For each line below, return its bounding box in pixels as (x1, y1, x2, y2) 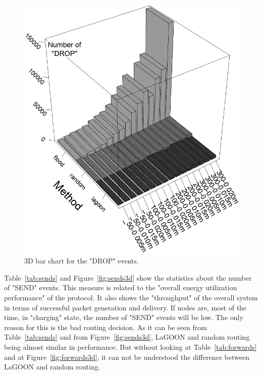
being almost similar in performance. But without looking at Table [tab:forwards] (4, 342, 257, 352)
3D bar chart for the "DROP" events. (24, 255, 139, 266)
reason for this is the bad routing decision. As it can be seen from (4, 322, 207, 332)
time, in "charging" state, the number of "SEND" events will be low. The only (4, 312, 243, 323)
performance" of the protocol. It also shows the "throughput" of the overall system (4, 292, 258, 303)
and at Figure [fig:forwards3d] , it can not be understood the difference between (4, 351, 249, 362)
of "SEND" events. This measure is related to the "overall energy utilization (4, 282, 237, 293)
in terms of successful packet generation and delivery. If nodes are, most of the (4, 302, 247, 312)
